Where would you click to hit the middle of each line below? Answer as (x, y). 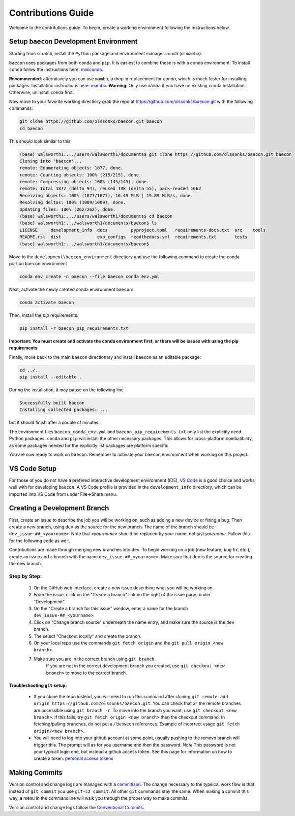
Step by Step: (26, 576)
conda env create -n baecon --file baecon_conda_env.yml (89, 276)
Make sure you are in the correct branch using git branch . (95, 659)
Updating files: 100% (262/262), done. (67, 209)
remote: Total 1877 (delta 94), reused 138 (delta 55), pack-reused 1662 (110, 189)
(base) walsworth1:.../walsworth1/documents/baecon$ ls (88, 223)
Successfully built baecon (52, 403)
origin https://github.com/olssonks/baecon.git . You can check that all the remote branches (137, 703)
